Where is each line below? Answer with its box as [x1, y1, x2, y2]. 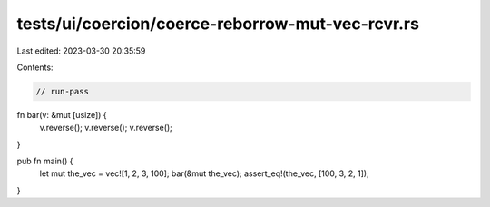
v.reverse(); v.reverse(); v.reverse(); [39, 123, 172, 133]
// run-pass [35, 86, 90, 96]
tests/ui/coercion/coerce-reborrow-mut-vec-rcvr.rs [16, 14, 419, 34]
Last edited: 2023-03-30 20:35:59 [16, 45, 146, 56]
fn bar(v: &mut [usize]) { [16, 109, 108, 120]
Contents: [16, 62, 54, 73]
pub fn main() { [16, 155, 73, 167]
